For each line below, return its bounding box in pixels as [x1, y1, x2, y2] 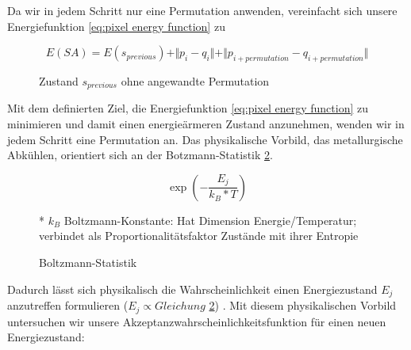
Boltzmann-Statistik [39, 254, 137, 270]
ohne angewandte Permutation [121, 72, 270, 89]
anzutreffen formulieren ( [7, 297, 129, 314]
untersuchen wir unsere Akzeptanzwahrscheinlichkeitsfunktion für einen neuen [7, 313, 386, 329]
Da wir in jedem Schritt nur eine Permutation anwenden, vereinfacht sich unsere [7, 2, 398, 18]
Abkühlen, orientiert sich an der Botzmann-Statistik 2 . [7, 146, 273, 163]
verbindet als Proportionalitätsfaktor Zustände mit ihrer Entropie [39, 227, 359, 244]
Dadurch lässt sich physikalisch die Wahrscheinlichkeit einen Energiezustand [7, 280, 378, 297]
